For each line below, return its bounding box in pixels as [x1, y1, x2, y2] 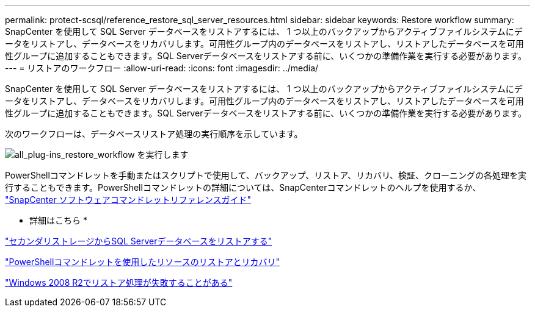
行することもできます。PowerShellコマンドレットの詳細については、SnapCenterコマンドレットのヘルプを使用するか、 [5, 182, 481, 193]
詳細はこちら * [29, 215, 87, 225]
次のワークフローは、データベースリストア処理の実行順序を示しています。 [5, 129, 303, 139]
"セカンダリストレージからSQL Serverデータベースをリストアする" [5, 236, 272, 246]
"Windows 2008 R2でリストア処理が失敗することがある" [5, 277, 233, 288]
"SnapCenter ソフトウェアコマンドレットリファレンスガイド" [5, 194, 251, 205]
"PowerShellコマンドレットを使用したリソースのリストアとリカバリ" [5, 257, 280, 267]
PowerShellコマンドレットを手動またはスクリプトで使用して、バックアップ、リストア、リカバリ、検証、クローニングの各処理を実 [5, 170, 527, 180]
